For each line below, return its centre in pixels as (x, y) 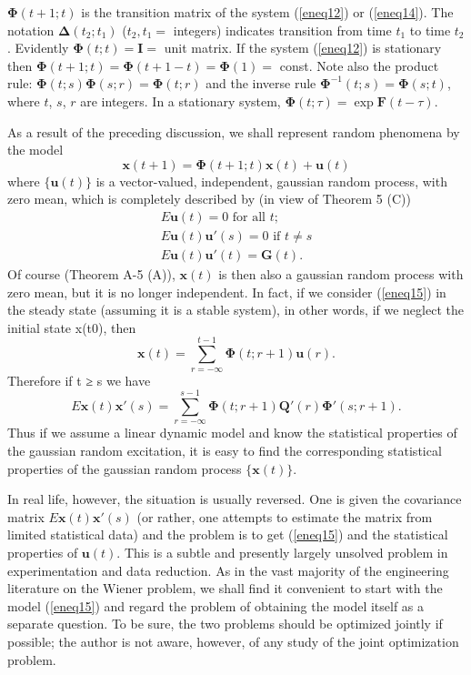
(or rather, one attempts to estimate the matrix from (285, 516)
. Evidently (38, 48)
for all (249, 217)
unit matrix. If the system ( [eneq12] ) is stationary (303, 48)
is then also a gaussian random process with (341, 274)
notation (31, 30)
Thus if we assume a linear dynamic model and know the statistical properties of (232, 433)
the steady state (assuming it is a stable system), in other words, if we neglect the (235, 310)
